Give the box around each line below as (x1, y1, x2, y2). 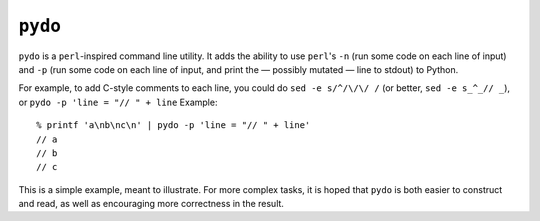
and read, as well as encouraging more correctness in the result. (18, 198, 285, 210)
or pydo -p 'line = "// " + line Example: (18, 96, 218, 108)
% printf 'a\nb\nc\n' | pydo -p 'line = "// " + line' (36, 120, 311, 131)
